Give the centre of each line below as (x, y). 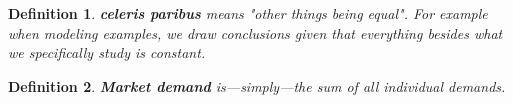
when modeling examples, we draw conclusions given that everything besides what (255, 32)
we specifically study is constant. (107, 52)
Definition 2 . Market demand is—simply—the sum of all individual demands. (257, 85)
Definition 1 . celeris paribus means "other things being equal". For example (248, 13)
